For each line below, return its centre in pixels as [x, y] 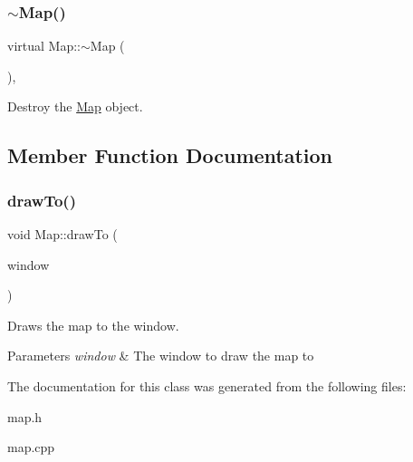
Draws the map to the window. [93, 325]
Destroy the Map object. [75, 106]
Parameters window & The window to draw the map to [161, 356]
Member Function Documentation [170, 155]
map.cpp [31, 447]
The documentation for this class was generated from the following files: [207, 385]
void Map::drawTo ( [62, 234]
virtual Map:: [44, 46]
